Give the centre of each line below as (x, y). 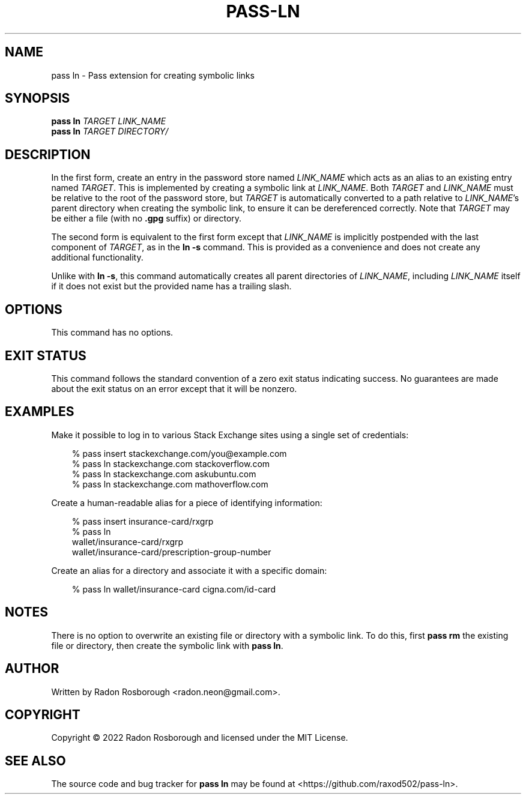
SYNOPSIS (38, 98)
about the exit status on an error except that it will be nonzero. (174, 388)
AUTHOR (32, 669)
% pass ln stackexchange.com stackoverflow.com (171, 463)
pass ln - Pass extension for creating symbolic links (153, 75)
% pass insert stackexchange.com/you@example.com (179, 453)
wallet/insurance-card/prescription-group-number (171, 552)
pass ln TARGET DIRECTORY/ (110, 131)
